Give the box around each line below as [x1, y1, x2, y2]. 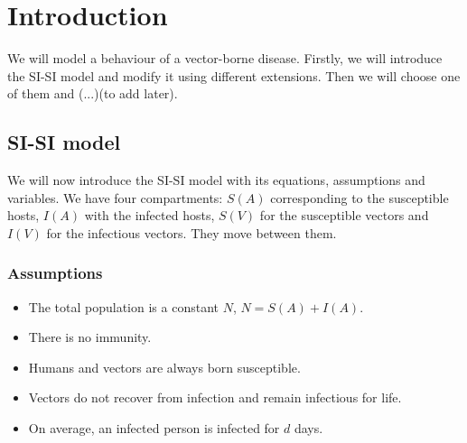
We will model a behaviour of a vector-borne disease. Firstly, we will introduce [7, 49, 443, 68]
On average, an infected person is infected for [28, 419, 280, 438]
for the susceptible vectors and [259, 206, 429, 225]
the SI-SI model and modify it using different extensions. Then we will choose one [7, 66, 461, 85]
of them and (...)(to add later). [7, 84, 178, 103]
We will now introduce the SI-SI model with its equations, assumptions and [7, 171, 425, 189]
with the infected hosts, [84, 206, 215, 225]
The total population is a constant [28, 297, 219, 316]
